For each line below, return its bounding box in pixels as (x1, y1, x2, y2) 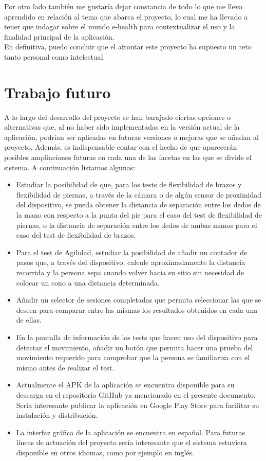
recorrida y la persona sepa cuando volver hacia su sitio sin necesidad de (16, 267, 244, 277)
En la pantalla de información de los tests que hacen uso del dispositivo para (16, 331, 258, 342)
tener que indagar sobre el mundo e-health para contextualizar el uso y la (4, 21, 235, 32)
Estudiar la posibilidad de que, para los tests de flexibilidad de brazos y (16, 179, 242, 190)
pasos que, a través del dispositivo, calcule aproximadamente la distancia (16, 257, 245, 268)
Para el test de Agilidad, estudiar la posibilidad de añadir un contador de (16, 246, 248, 257)
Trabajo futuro (4, 81, 111, 102)
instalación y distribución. (16, 410, 98, 420)
